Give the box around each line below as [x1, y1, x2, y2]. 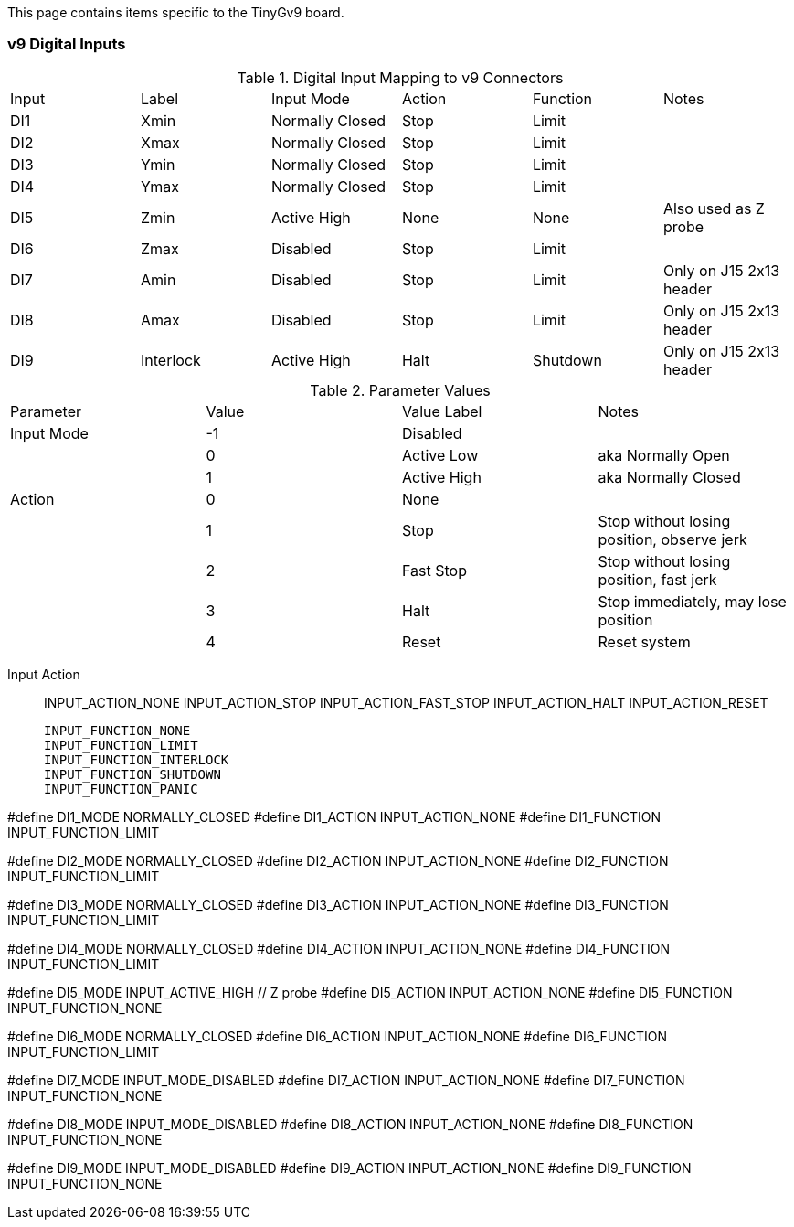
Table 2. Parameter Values [310, 380, 491, 400]
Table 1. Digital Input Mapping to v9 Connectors [237, 68, 564, 87]
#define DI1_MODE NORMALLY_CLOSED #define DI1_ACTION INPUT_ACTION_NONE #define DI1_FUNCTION [7, 808, 662, 825]
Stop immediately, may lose [598, 592, 787, 611]
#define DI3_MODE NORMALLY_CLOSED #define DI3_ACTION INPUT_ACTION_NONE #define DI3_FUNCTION [7, 896, 669, 912]
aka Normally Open [598, 445, 730, 464]
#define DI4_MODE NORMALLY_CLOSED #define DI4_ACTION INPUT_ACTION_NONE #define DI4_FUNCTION [7, 940, 671, 956]
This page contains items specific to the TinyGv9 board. [7, 5, 344, 20]
